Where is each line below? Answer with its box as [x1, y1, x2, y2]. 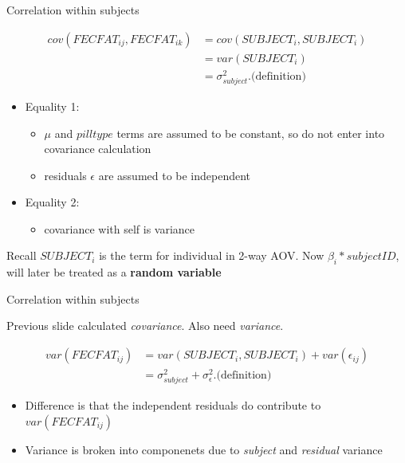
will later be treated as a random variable [6, 264, 222, 281]
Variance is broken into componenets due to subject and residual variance [25, 441, 383, 457]
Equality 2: [25, 194, 80, 210]
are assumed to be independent [98, 167, 251, 183]
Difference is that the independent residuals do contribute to [25, 397, 321, 414]
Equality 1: [25, 97, 80, 114]
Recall [6, 247, 37, 264]
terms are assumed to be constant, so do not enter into [116, 124, 385, 141]
